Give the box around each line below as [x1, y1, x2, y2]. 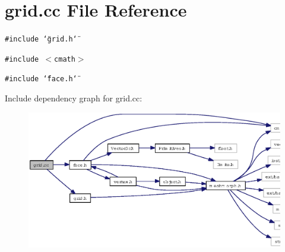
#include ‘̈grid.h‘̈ [5, 35, 77, 44]
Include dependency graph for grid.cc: [5, 92, 142, 104]
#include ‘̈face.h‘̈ [5, 75, 77, 84]
